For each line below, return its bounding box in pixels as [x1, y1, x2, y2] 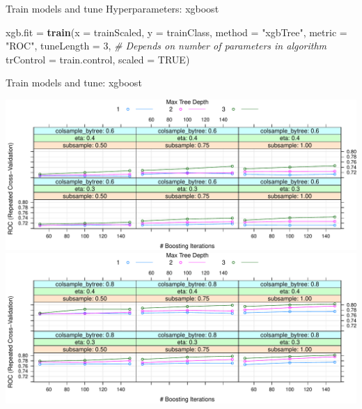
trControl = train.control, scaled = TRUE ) [6, 52, 190, 66]
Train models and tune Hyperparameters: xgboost [6, 1, 219, 15]
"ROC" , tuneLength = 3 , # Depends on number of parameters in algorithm [6, 38, 327, 53]
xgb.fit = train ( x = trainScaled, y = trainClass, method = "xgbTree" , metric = [6, 24, 347, 39]
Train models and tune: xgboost [6, 75, 142, 90]
